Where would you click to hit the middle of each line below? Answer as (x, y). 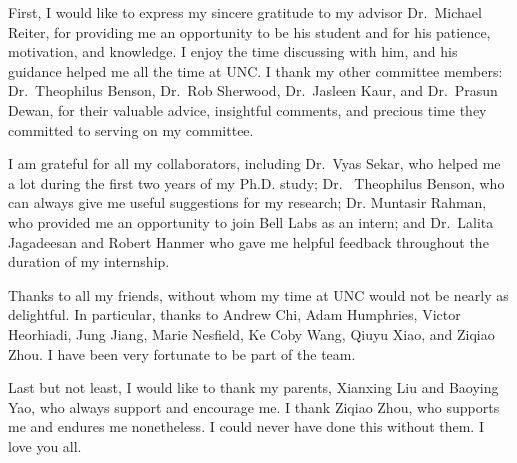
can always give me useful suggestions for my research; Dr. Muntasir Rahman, (247, 202)
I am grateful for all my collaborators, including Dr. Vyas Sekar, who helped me (254, 163)
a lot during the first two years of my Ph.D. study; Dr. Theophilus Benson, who (256, 182)
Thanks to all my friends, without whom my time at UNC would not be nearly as (258, 294)
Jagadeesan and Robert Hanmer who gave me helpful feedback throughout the (248, 241)
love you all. (45, 445)
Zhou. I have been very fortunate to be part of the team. (182, 353)
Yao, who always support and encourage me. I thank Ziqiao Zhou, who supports (254, 406)
